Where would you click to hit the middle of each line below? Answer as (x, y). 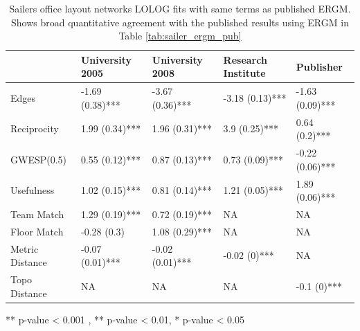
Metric (25, 248)
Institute (244, 73)
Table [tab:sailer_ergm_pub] (180, 36)
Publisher (319, 66)
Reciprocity (35, 128)
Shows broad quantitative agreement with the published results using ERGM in (180, 22)
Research (245, 59)
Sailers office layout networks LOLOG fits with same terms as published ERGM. (180, 8)
